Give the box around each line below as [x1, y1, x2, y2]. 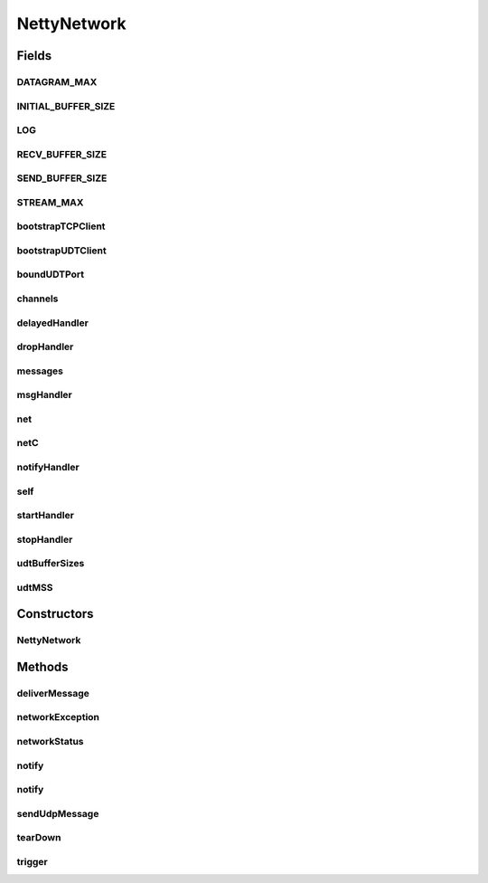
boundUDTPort [16, 268, 85, 280]
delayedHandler [16, 317, 89, 329]
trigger [16, 855, 49, 868]
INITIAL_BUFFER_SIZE [16, 100, 116, 112]
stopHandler [16, 533, 73, 546]
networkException [16, 711, 99, 724]
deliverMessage [16, 687, 89, 699]
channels [16, 292, 59, 305]
